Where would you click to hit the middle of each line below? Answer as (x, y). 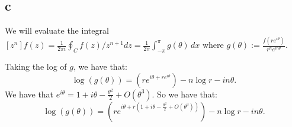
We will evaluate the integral (57, 30)
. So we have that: (184, 94)
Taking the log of (36, 66)
